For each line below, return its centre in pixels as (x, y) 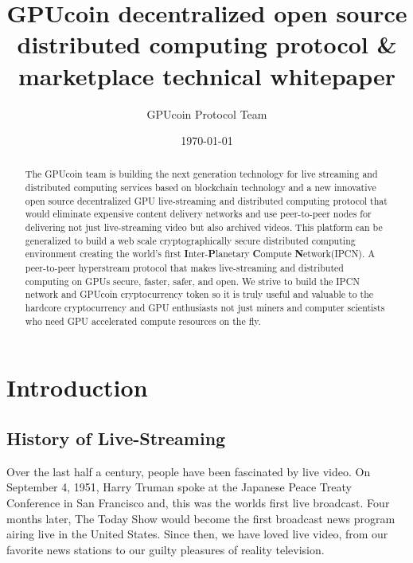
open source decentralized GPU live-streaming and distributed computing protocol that (206, 200)
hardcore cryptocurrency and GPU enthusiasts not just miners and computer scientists (205, 308)
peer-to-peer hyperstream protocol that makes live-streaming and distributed (184, 268)
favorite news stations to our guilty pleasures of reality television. (166, 549)
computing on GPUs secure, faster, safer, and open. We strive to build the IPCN (193, 281)
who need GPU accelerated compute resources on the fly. (143, 321)
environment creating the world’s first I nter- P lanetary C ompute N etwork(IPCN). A (200, 254)
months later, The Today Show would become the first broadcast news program (201, 518)
